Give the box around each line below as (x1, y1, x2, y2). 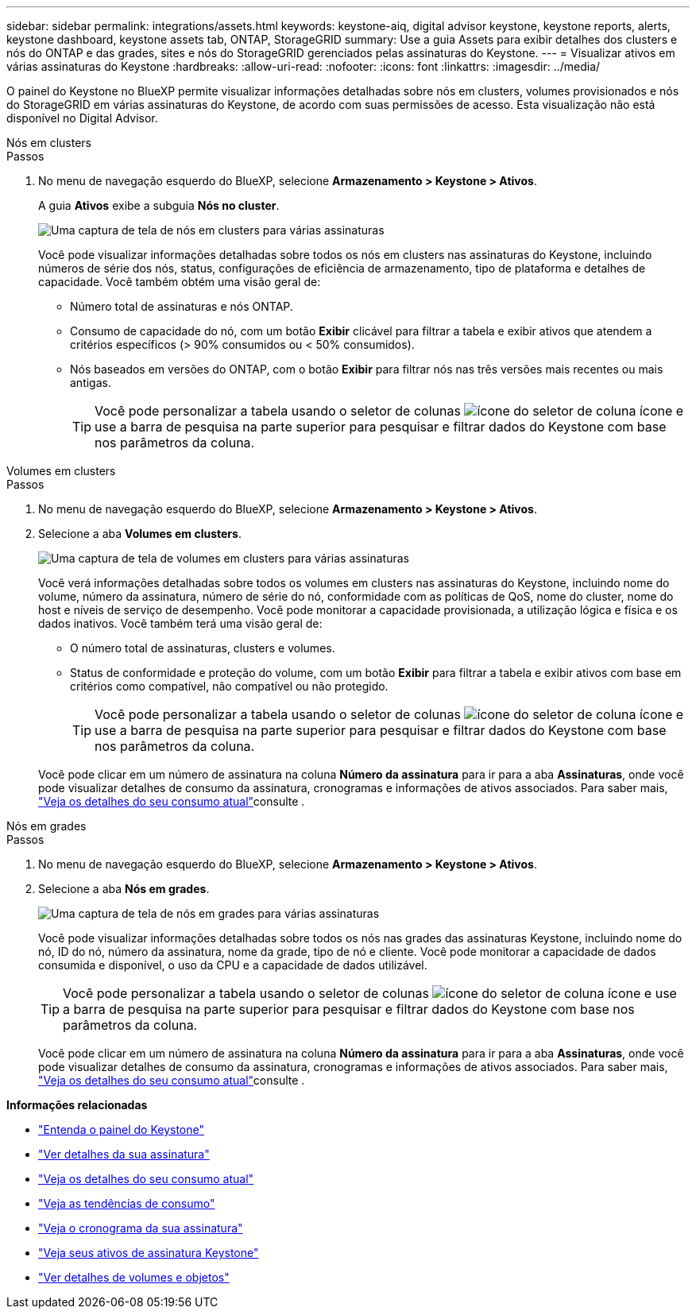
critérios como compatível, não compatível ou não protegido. (70, 679, 389, 693)
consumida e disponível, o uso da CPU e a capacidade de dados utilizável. (38, 958, 427, 972)
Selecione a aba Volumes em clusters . (38, 527, 242, 540)
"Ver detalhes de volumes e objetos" (38, 1271, 230, 1284)
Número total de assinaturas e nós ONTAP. (70, 300, 293, 313)
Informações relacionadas (6, 1098, 148, 1112)
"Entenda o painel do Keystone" (38, 1123, 205, 1136)
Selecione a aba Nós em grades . (38, 882, 210, 895)
